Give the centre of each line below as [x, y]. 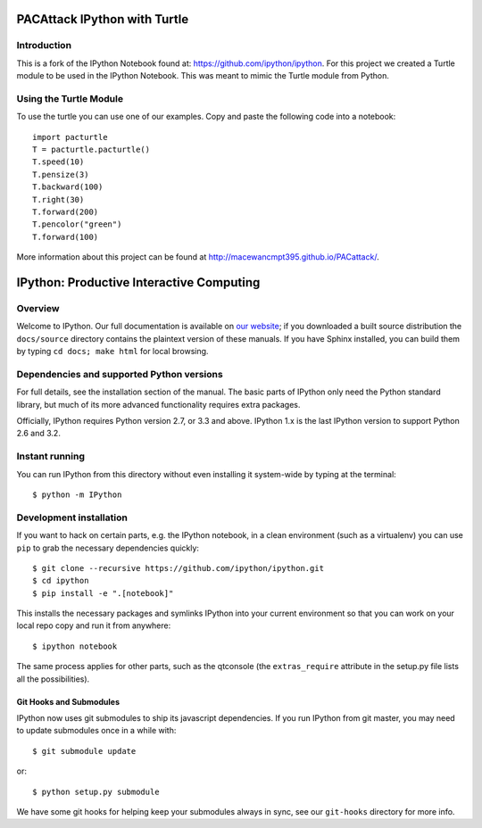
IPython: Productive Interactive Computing [138, 282]
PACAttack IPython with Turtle [103, 19]
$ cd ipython [61, 581]
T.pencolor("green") [77, 224]
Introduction [44, 46]
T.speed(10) [58, 162]
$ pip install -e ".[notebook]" [103, 593]
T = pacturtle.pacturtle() [91, 150]
